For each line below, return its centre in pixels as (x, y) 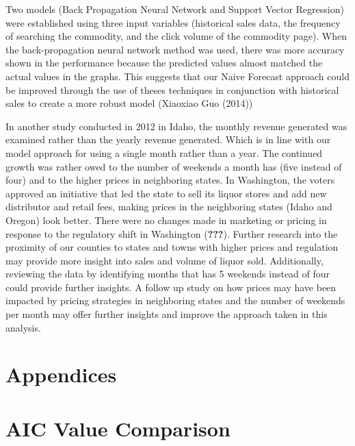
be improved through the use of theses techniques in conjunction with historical (172, 89)
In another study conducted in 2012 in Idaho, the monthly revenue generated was (176, 126)
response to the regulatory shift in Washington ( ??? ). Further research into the (172, 233)
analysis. (23, 327)
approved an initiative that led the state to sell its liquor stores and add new (166, 193)
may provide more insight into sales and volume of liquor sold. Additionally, (165, 260)
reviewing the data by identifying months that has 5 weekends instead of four (168, 274)
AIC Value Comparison (118, 428)
